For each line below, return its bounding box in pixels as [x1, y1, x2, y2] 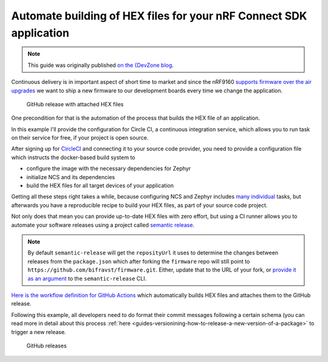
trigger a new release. [11, 328, 66, 335]
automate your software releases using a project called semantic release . [11, 221, 194, 228]
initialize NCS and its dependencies [26, 173, 115, 180]
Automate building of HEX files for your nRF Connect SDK [11, 9, 307, 22]
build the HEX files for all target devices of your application [26, 182, 174, 190]
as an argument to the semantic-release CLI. [27, 275, 147, 282]
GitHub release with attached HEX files [26, 100, 124, 108]
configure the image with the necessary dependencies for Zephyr [26, 165, 191, 172]
